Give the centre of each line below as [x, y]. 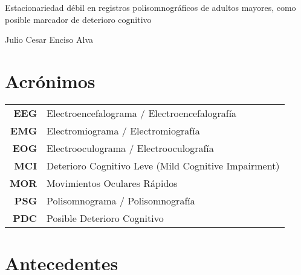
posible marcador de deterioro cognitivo [78, 19]
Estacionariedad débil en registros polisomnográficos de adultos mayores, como [150, 7]
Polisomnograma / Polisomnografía [121, 200]
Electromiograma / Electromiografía [123, 130]
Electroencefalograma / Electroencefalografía [142, 113]
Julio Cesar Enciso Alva [49, 40]
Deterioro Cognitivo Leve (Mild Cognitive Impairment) [163, 165]
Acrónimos [50, 81]
